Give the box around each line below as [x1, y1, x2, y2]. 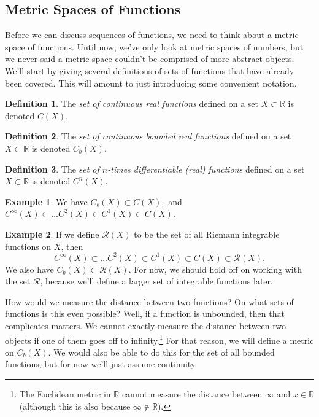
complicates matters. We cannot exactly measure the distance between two [5, 319, 286, 332]
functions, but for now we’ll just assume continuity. [5, 357, 198, 370]
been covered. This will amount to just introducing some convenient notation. [5, 76, 297, 89]
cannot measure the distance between [121, 388, 263, 400]
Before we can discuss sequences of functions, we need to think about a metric [5, 28, 299, 41]
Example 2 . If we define [5, 227, 99, 240]
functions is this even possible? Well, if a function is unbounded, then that [5, 307, 285, 320]
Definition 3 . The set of [5, 162, 99, 175]
